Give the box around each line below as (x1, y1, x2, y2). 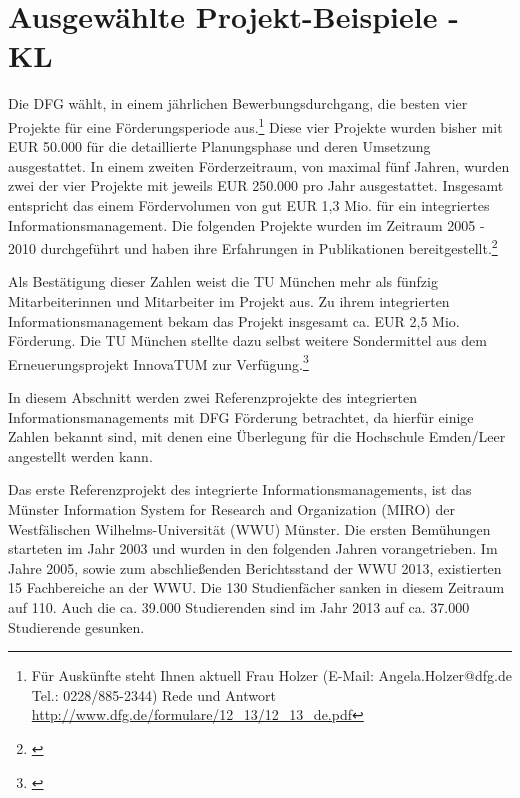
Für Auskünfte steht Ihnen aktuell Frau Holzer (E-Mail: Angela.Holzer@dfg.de (31, 665, 512, 686)
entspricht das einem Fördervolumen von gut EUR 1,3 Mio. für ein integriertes (8, 194, 490, 215)
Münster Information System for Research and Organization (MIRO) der (8, 498, 455, 519)
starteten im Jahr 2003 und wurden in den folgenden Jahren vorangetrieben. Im (8, 538, 498, 559)
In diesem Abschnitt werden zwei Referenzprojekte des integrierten (8, 387, 417, 407)
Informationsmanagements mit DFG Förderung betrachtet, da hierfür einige (8, 406, 474, 427)
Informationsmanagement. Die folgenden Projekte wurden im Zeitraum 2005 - (8, 214, 485, 235)
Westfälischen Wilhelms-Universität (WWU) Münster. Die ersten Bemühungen (8, 518, 491, 539)
